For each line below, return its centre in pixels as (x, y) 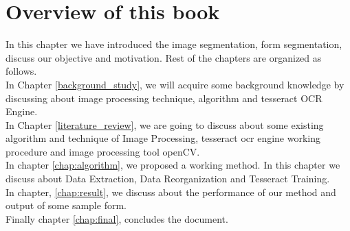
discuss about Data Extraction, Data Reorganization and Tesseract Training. (168, 179)
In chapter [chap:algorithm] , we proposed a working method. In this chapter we (173, 165)
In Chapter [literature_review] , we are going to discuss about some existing (165, 124)
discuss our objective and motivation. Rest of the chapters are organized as (164, 57)
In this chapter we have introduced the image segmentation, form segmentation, (174, 44)
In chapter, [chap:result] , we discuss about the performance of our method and (171, 192)
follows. (21, 71)
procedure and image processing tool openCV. (103, 151)
